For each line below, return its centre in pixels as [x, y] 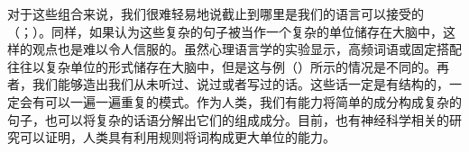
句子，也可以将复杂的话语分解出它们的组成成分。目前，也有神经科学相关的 [228, 119]
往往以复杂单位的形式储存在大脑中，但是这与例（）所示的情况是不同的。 [222, 66]
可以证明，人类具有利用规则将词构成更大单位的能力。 [177, 137]
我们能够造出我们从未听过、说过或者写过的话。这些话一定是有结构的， [240, 84]
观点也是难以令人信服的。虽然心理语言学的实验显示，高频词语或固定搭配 [247, 49]
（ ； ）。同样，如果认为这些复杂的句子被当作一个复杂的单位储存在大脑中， [225, 31]
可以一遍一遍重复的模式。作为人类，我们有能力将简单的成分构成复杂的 [253, 101]
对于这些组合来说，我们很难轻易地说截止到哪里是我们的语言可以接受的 [216, 13]
